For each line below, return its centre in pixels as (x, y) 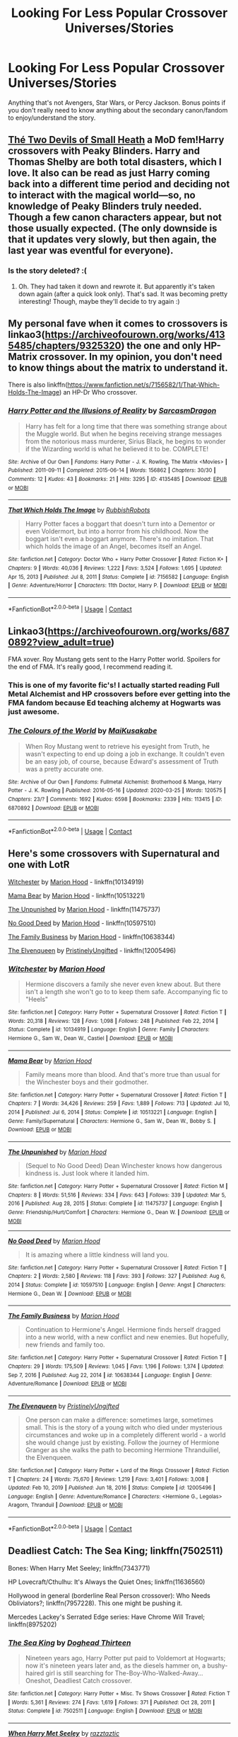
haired (35, 1673)
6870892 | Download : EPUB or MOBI (54, 808)
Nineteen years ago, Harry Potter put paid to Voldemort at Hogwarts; (125, 1658)
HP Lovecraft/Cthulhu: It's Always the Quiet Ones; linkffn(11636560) (107, 1582)
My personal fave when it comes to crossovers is (118, 324)
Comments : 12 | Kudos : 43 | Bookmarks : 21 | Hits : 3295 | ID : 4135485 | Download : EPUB (118, 480)
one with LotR (39, 865)
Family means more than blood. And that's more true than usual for (123, 1074)
